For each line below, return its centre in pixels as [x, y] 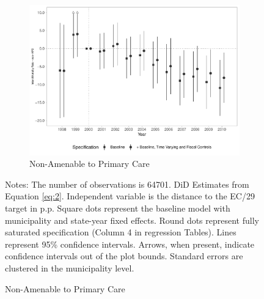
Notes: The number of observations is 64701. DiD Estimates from [127, 184]
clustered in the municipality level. [70, 268]
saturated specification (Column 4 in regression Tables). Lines [121, 232]
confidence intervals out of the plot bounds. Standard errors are [124, 256]
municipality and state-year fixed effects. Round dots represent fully [132, 220]
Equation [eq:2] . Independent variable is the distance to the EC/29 [130, 196]
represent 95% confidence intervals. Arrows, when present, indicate [130, 244]
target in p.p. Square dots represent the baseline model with [118, 208]
